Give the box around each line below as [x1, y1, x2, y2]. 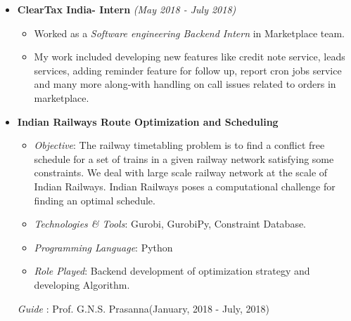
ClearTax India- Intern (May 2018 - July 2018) [17, 2, 236, 16]
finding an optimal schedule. [34, 192, 155, 207]
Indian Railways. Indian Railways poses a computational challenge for [34, 178, 336, 193]
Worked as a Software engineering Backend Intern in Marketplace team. [34, 25, 345, 40]
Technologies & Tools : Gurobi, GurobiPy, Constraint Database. [34, 216, 307, 231]
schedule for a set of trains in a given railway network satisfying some [34, 151, 334, 166]
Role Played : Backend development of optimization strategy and [34, 263, 310, 278]
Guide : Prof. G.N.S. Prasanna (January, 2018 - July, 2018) [17, 301, 270, 315]
